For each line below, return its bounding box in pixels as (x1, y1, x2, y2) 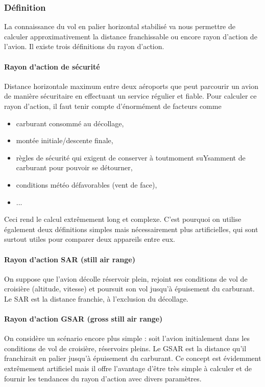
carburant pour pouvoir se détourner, (16, 162, 133, 173)
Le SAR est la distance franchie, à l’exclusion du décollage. (4, 293, 188, 304)
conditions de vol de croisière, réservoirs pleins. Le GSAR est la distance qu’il (4, 343, 247, 353)
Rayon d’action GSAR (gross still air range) (4, 313, 163, 324)
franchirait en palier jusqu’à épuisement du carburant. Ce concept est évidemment (4, 353, 261, 363)
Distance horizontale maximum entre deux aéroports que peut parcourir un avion (4, 80, 259, 91)
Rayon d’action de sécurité (4, 61, 100, 72)
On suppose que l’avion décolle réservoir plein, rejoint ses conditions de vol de (4, 273, 248, 284)
